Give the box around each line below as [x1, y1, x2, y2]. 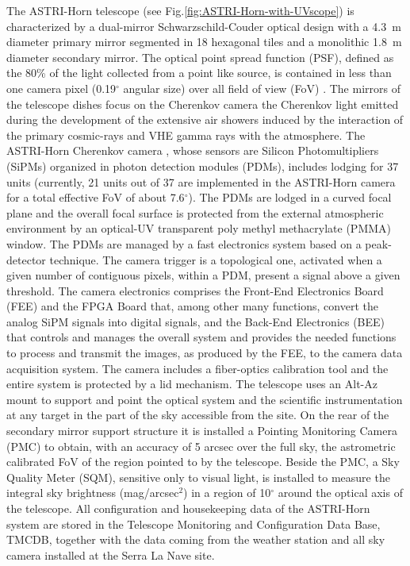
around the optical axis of [278, 484, 403, 501]
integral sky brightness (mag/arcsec [6, 484, 179, 501]
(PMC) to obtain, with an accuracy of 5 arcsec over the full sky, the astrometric [6, 437, 396, 454]
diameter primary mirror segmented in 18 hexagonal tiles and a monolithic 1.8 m [6, 33, 402, 50]
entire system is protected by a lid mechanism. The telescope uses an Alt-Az [6, 375, 377, 392]
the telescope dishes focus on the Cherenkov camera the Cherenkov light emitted [6, 95, 399, 112]
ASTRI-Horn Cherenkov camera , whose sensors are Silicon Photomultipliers [6, 142, 379, 159]
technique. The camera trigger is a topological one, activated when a [49, 251, 382, 268]
